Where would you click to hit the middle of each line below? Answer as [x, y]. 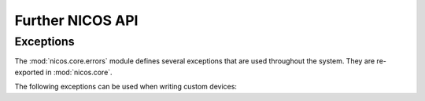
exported [30, 72]
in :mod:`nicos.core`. [79, 72]
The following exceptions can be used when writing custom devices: [126, 87]
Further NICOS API [76, 20]
